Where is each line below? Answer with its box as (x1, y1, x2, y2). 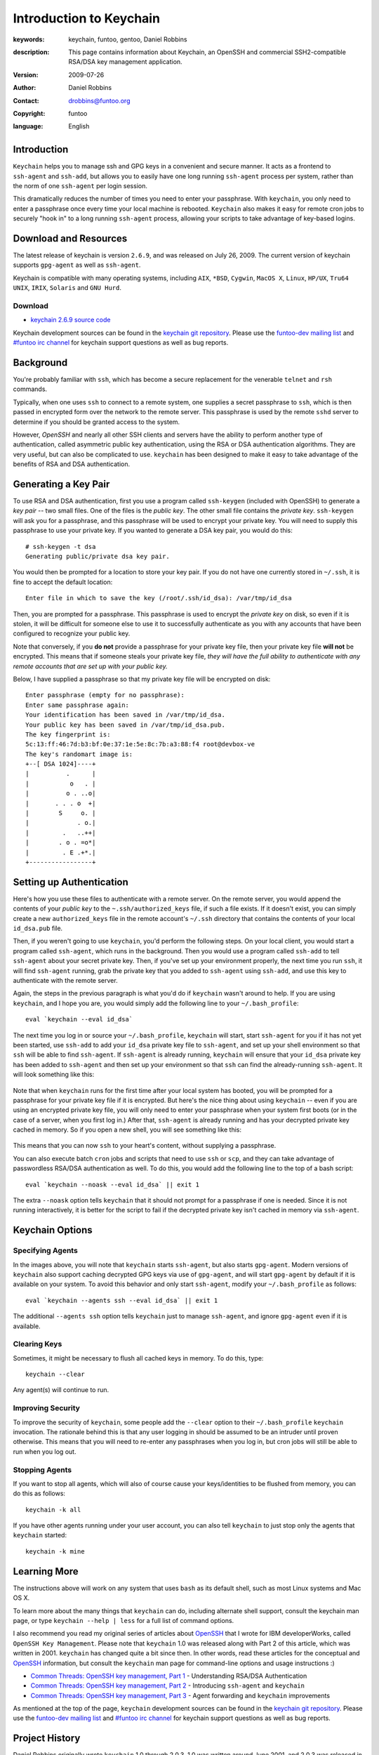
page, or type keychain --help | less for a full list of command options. (13, 1616, 234, 1624)
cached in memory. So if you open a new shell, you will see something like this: (13, 1125, 242, 1134)
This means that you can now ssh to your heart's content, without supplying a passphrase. (13, 1141, 277, 1150)
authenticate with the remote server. (13, 976, 119, 984)
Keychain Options (13, 1224, 93, 1236)
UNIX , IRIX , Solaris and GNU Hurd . (13, 284, 122, 292)
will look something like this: (13, 1071, 95, 1079)
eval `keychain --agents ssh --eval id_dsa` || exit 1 (25, 1296, 218, 1304)
